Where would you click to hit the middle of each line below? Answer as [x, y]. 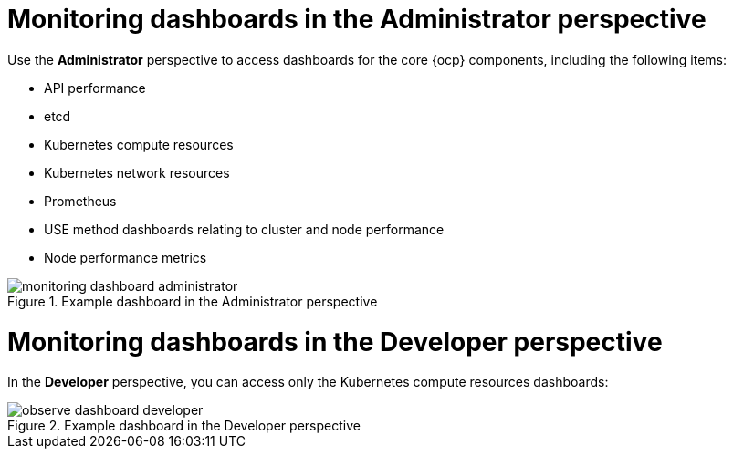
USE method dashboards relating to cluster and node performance [244, 229]
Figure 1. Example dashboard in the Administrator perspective [193, 301]
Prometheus [80, 201]
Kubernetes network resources [137, 172]
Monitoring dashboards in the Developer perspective [335, 342]
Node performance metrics [126, 257]
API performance [95, 88]
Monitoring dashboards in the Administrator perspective [357, 19]
